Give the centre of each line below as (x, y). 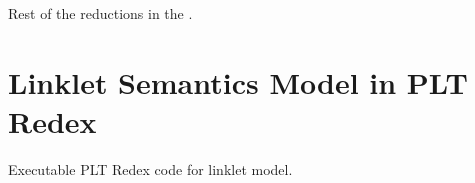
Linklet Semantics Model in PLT (238, 81)
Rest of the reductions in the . (100, 13)
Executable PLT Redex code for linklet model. (150, 168)
